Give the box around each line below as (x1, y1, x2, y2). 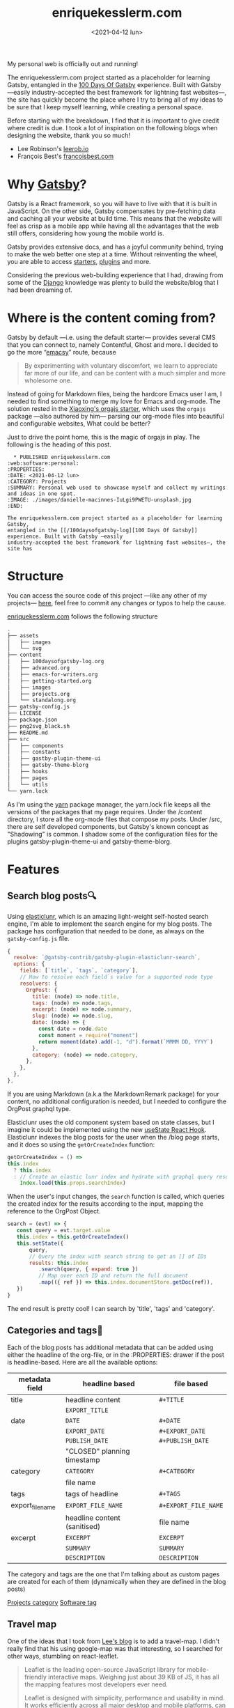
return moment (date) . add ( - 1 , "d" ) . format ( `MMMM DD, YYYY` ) (38, 1038, 214, 1046)
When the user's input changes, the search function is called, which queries (7, 1193, 225, 1201)
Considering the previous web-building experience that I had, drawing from (7, 270, 224, 279)
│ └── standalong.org (7, 697, 77, 704)
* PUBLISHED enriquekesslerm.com (13, 453, 111, 460)
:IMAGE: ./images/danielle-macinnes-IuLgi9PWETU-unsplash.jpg (7, 496, 192, 503)
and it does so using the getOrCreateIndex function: (7, 1140, 155, 1149)
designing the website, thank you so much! (7, 131, 131, 139)
